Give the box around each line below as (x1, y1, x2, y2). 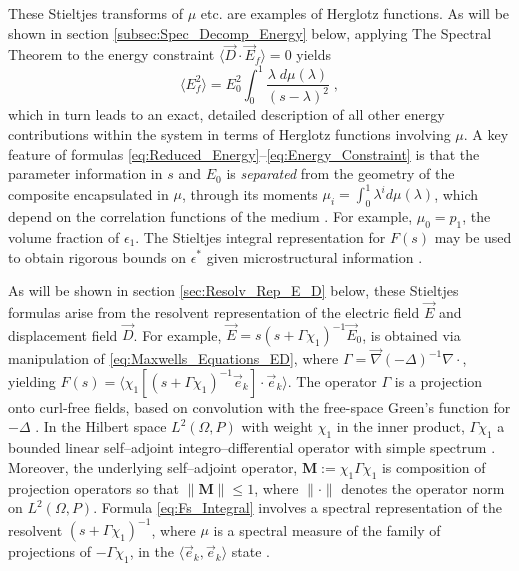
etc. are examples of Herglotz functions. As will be (200, 3, 510, 23)
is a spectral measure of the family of (213, 519, 441, 540)
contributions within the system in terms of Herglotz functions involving (8, 124, 451, 145)
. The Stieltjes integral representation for (135, 226, 386, 247)
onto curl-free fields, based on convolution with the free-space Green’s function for (8, 396, 511, 417)
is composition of (381, 456, 486, 477)
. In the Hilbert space (35, 416, 167, 437)
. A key (463, 124, 509, 145)
